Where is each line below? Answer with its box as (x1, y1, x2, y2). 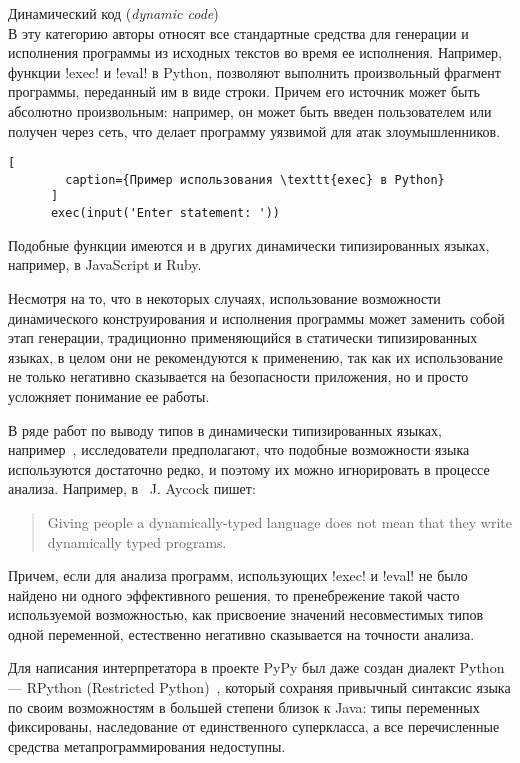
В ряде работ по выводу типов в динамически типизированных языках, (8, 419, 442, 440)
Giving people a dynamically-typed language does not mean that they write (47, 511, 512, 532)
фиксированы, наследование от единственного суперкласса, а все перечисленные (8, 716, 500, 737)
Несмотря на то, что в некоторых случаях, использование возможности (8, 287, 441, 308)
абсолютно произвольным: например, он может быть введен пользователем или (8, 100, 492, 121)
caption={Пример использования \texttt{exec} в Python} (65, 172, 445, 187)
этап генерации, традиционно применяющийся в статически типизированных (8, 327, 478, 348)
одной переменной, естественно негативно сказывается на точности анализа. (8, 623, 475, 644)
